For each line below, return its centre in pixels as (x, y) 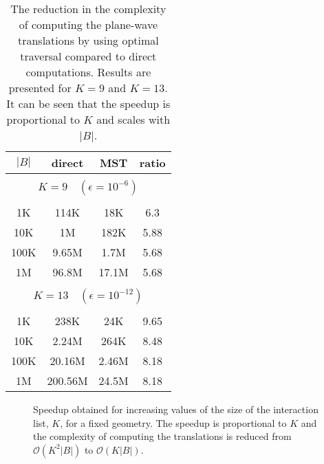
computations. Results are (88, 72)
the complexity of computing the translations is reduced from (162, 436)
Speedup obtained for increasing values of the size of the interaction (176, 409)
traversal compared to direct (88, 56)
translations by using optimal (88, 40)
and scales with (133, 119)
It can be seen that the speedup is (88, 103)
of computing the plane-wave (88, 24)
